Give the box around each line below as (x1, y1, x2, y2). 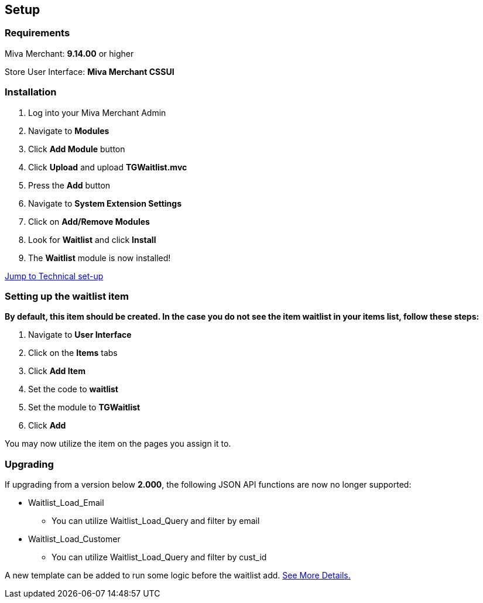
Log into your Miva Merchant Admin (28, 107, 166, 118)
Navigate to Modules (28, 125, 109, 136)
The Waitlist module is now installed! (28, 252, 171, 263)
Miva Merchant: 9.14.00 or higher (5, 48, 134, 59)
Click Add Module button (28, 143, 125, 154)
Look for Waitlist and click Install (28, 234, 156, 245)
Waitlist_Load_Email (28, 498, 104, 508)
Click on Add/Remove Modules (28, 216, 150, 227)
